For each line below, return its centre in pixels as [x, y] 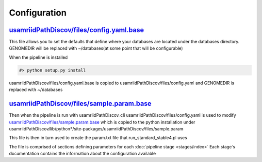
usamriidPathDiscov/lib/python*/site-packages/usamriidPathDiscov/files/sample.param [96, 128]
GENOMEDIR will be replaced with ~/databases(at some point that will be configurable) [96, 48]
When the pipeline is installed [38, 57]
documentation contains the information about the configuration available [82, 154]
